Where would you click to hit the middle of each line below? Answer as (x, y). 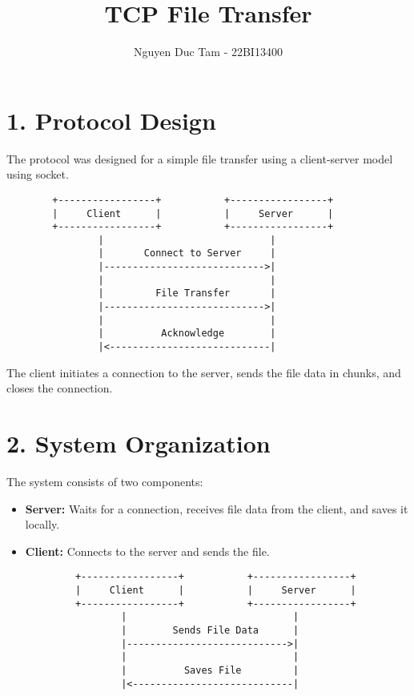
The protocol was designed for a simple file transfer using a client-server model (200, 158)
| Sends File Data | (210, 631)
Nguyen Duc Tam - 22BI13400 (208, 52)
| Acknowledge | (187, 334)
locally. (42, 524)
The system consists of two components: (105, 482)
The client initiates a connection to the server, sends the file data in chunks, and (204, 372)
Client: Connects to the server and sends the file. (147, 551)
